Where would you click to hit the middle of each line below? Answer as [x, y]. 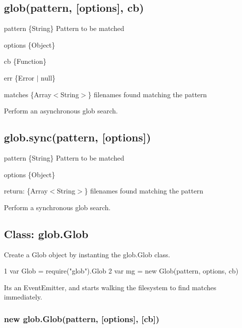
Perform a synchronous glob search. [57, 207]
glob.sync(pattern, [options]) [78, 137]
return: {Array [26, 191]
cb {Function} [25, 61]
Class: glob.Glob [46, 233]
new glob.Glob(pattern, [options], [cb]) [82, 318]
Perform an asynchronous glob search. [61, 111]
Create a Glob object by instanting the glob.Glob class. [87, 254]
